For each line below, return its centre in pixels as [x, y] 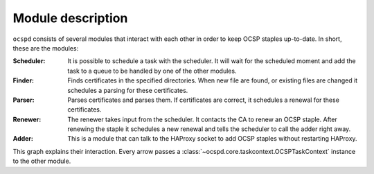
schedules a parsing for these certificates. [128, 90]
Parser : [24, 100]
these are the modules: [46, 48]
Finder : [24, 80]
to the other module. [42, 161]
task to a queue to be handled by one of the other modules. [152, 71]
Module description [70, 18]
